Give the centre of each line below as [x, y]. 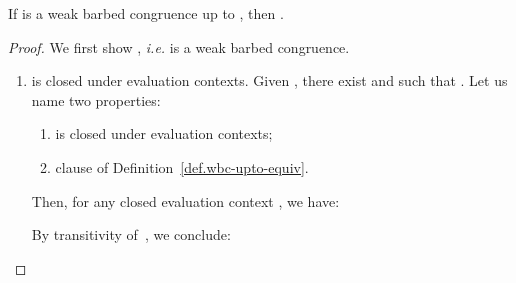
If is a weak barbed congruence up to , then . [146, 13]
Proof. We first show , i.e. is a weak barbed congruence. [179, 46]
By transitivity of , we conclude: [131, 234]
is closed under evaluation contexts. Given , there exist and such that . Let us [269, 80]
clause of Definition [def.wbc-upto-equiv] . [182, 166]
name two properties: [96, 99]
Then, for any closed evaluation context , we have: [185, 200]
